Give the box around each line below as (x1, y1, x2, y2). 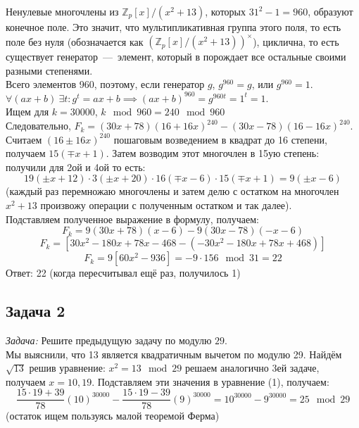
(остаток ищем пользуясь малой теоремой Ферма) (6, 408, 220, 423)
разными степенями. (6, 63, 93, 77)
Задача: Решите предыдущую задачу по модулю (6, 333, 212, 348)
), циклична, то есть (253, 34, 339, 49)
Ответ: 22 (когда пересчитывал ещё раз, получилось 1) (6, 265, 241, 280)
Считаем (6, 132, 42, 146)
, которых (205, 4, 246, 18)
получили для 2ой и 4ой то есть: (6, 159, 146, 174)
